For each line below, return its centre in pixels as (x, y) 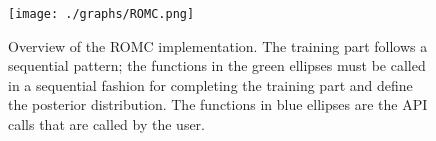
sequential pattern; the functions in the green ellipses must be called (217, 65)
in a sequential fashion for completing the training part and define (210, 84)
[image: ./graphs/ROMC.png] (101, 14)
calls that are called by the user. (106, 124)
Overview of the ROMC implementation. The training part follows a (218, 45)
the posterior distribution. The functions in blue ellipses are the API (218, 104)
